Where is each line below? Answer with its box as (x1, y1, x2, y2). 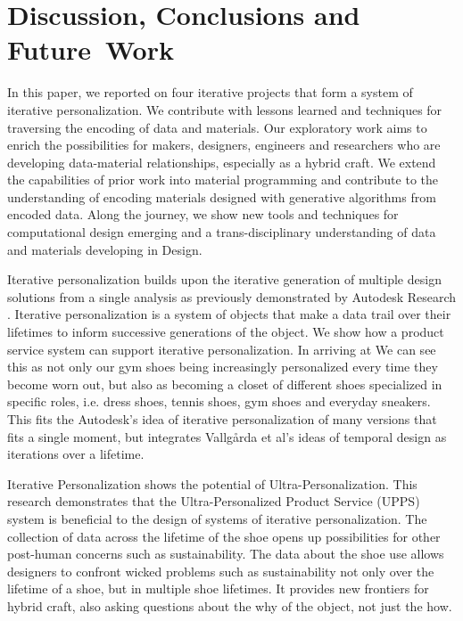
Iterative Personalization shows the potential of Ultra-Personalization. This (7, 474, 418, 493)
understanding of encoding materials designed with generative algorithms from (7, 187, 436, 206)
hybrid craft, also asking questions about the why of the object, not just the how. (7, 596, 452, 615)
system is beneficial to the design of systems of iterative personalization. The (7, 509, 427, 527)
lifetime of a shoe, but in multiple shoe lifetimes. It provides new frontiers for (7, 579, 429, 598)
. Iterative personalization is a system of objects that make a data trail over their (7, 305, 451, 323)
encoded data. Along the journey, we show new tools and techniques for (7, 205, 399, 224)
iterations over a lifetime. (7, 445, 145, 463)
